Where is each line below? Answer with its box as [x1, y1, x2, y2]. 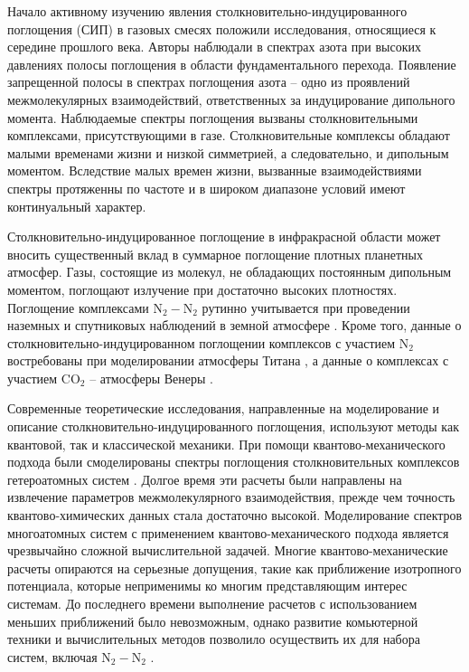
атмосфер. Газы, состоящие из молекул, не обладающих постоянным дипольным [7, 262, 452, 281]
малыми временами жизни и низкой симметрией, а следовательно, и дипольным [7, 143, 449, 162]
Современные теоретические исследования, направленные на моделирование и [7, 399, 440, 418]
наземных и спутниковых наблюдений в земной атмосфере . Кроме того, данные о [7, 316, 462, 335]
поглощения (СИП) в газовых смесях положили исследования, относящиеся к [7, 19, 436, 38]
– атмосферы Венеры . [89, 368, 213, 387]
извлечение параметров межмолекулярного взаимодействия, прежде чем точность [7, 487, 455, 506]
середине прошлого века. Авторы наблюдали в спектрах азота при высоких [7, 37, 422, 56]
